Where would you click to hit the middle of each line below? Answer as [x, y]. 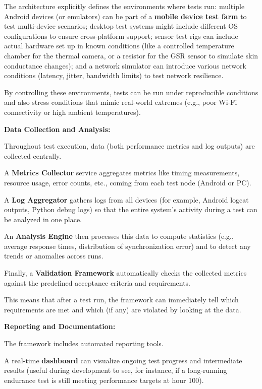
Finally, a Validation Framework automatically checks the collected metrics [125, 273]
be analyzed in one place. [43, 219]
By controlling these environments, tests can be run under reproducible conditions [131, 92]
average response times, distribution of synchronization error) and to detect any [127, 246]
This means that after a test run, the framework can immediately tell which [121, 300]
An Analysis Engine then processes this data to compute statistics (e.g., [119, 236]
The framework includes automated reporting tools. [84, 343]
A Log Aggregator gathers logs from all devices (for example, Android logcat [126, 199]
